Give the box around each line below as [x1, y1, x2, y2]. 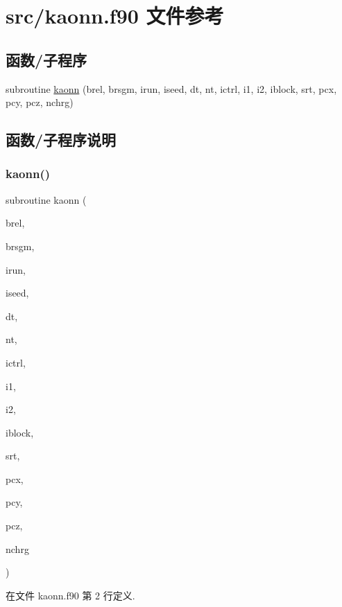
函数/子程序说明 [6, 129, 117, 150]
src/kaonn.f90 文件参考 [6, 1, 224, 30]
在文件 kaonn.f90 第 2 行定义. [6, 588, 135, 602]
